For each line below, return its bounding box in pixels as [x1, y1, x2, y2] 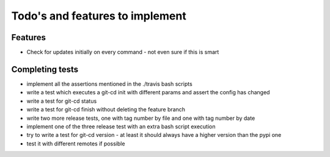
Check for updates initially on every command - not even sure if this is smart [26, 49, 219, 56]
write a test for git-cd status [26, 97, 97, 105]
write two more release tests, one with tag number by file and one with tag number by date [26, 114, 255, 122]
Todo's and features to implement [11, 9, 186, 23]
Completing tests [11, 64, 79, 74]
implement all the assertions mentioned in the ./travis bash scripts [26, 80, 193, 88]
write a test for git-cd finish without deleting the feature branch [26, 106, 186, 113]
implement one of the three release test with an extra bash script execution [26, 122, 216, 130]
